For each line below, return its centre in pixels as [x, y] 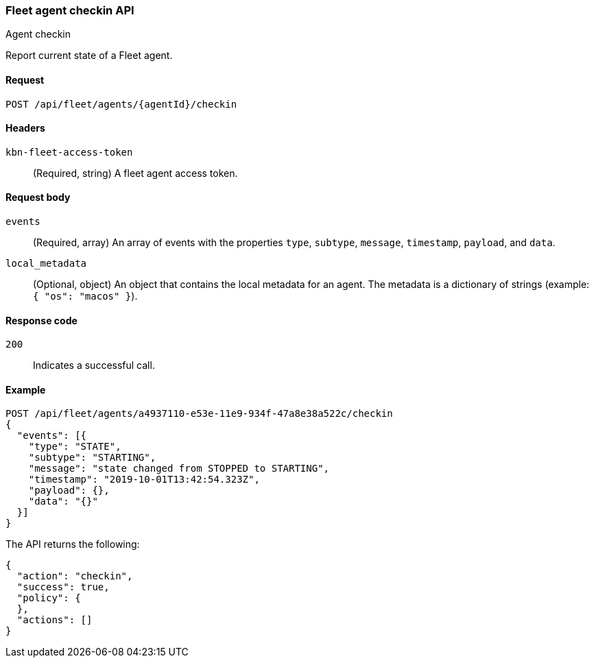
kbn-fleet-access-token [69, 152]
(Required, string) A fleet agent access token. [135, 173]
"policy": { [49, 598]
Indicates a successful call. [94, 365]
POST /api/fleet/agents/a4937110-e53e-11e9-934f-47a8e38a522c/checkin [199, 414]
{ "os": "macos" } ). [85, 296]
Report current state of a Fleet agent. [89, 56]
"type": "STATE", [75, 447]
